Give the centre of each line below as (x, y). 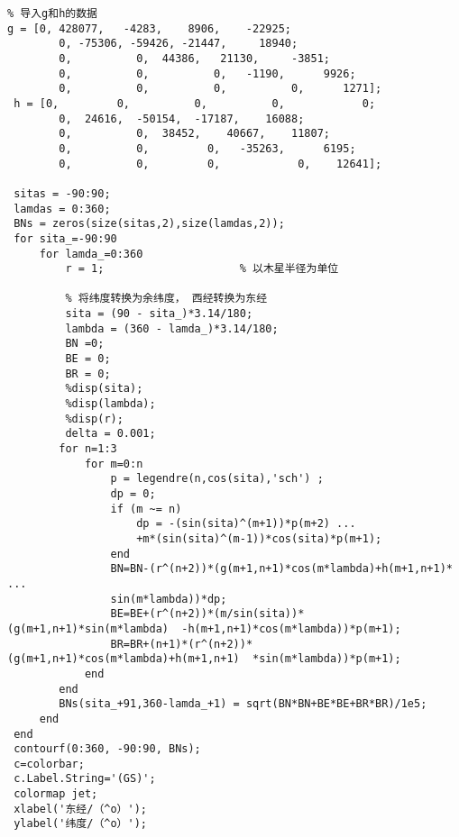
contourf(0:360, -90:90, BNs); (107, 749)
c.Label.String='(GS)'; (85, 779)
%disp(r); (94, 418)
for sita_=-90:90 (65, 238)
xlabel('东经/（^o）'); (80, 809)
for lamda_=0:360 (91, 254)
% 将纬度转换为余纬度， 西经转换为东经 (166, 299)
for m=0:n (114, 464)
